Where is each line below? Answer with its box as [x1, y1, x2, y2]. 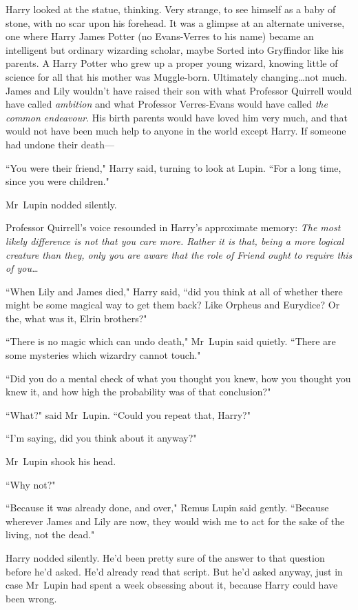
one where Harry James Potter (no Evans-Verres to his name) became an [6, 29, 314, 43]
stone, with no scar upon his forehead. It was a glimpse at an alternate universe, [6, 15, 345, 30]
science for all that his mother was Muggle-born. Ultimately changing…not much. [6, 69, 348, 83]
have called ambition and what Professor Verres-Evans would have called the [6, 97, 328, 111]
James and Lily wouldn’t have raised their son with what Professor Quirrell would [6, 83, 352, 97]
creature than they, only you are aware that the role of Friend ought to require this [6, 247, 352, 262]
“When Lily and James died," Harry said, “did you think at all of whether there [6, 284, 343, 298]
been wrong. [6, 591, 57, 605]
